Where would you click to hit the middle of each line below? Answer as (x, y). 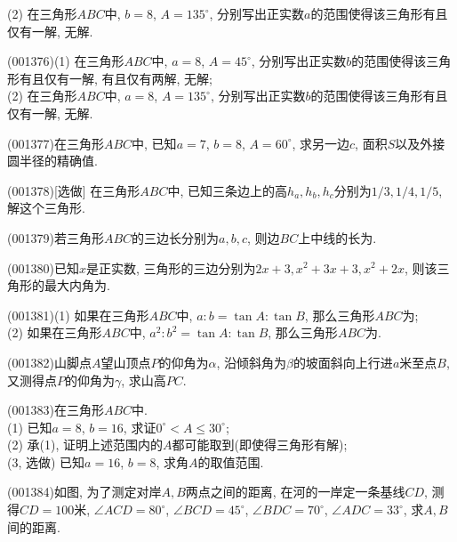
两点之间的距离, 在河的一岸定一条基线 (295, 492)
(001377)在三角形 (56, 143)
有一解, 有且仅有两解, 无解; (134, 78)
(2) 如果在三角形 (55, 332)
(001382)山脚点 (49, 362)
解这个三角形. (46, 208)
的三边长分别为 (176, 237)
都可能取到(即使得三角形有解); (260, 445)
